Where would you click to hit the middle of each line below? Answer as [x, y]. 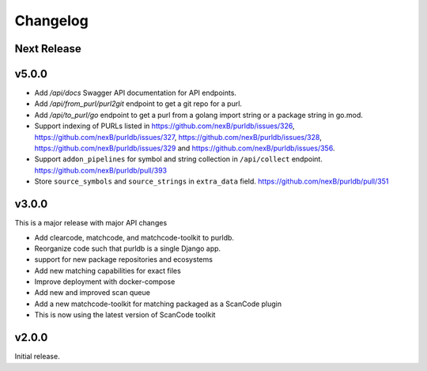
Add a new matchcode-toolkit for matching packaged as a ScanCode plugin [158, 304]
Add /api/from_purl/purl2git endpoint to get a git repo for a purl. [138, 104]
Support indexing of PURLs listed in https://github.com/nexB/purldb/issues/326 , [165, 126]
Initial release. [37, 357]
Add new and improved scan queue [92, 293]
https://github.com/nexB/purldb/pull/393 [101, 170]
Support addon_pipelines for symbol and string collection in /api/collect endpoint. [179, 159]
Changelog [51, 21]
